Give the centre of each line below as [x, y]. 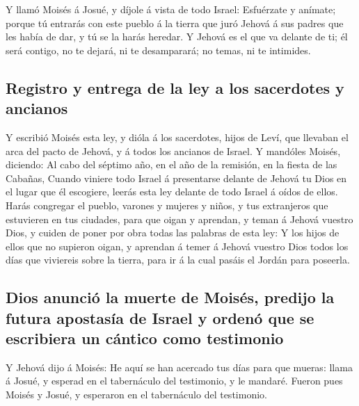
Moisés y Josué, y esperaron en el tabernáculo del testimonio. [136, 395]
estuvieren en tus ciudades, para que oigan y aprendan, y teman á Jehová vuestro [179, 219]
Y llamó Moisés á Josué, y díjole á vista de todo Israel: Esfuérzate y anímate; [171, 9]
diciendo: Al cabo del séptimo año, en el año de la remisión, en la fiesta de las [171, 164]
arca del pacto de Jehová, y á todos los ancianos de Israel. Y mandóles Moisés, [173, 151]
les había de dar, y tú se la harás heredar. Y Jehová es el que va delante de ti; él [177, 36]
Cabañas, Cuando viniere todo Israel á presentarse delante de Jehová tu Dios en [176, 178]
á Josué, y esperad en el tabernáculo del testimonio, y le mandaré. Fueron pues [174, 381]
